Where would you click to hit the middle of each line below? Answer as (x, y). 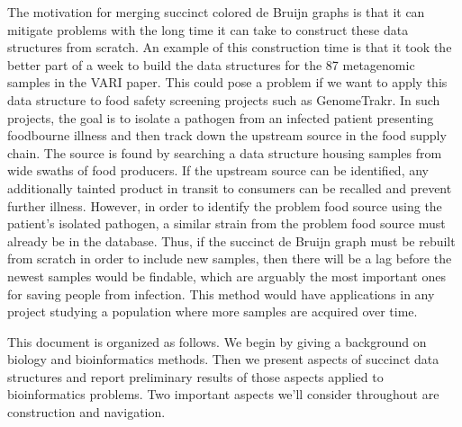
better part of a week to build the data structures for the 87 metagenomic (211, 64)
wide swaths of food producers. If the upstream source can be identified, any (218, 170)
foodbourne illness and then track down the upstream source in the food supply (227, 135)
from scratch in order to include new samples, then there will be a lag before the (230, 258)
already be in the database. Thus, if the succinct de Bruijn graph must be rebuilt (231, 240)
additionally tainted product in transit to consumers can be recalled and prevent (230, 187)
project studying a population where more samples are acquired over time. (213, 311)
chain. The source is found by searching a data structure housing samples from (225, 152)
